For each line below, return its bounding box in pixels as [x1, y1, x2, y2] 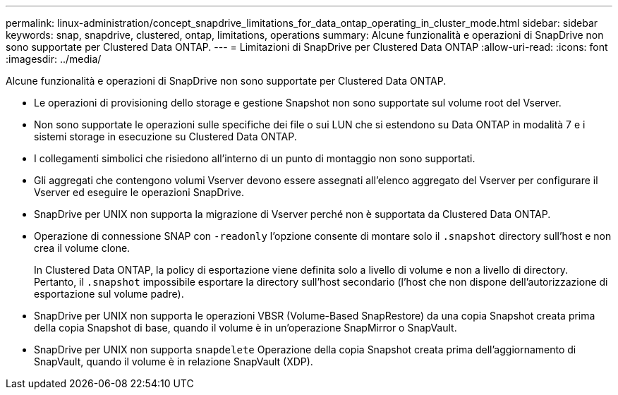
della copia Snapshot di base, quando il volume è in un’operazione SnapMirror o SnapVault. [34, 322, 457, 334]
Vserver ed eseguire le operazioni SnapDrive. [34, 186, 245, 198]
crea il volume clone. [34, 242, 131, 254]
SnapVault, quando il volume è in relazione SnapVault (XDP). [34, 355, 313, 367]
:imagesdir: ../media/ [6, 53, 102, 65]
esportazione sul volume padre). [34, 288, 184, 300]
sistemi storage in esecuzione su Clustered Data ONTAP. [34, 130, 297, 142]
